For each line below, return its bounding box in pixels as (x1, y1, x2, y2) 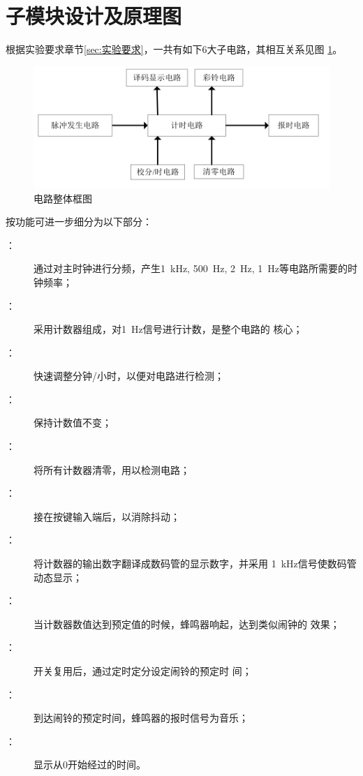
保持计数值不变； (34, 415, 112, 430)
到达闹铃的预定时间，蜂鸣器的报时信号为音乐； (34, 710, 249, 725)
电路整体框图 (34, 191, 92, 205)
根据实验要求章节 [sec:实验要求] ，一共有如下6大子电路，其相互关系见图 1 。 (6, 42, 343, 57)
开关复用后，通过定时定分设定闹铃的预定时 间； (34, 664, 252, 678)
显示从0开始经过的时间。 (34, 757, 146, 772)
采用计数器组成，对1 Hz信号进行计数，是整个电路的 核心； (34, 322, 303, 336)
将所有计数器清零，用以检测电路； (34, 462, 190, 477)
